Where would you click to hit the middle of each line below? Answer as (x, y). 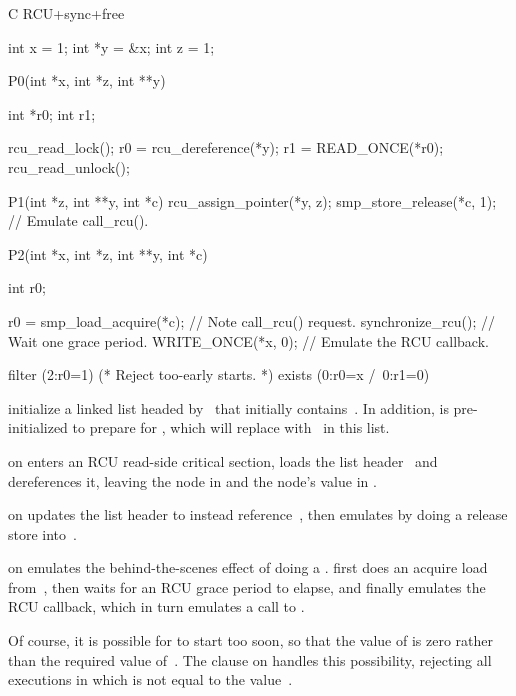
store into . (42, 533)
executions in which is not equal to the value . (150, 679)
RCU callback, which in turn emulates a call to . (156, 606)
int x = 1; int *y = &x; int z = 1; (111, 46)
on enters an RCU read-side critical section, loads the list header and (223, 460)
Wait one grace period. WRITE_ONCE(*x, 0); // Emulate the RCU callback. (248, 340)
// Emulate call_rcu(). (78, 220)
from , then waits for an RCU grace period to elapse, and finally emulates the (247, 586)
